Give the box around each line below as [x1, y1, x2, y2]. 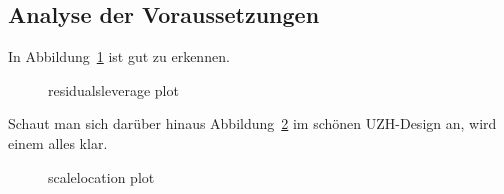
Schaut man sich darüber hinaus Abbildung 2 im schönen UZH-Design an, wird [8, 113, 497, 134]
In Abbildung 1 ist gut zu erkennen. [8, 46, 230, 67]
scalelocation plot [48, 166, 155, 187]
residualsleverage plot [48, 79, 179, 100]
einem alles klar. [8, 132, 108, 153]
